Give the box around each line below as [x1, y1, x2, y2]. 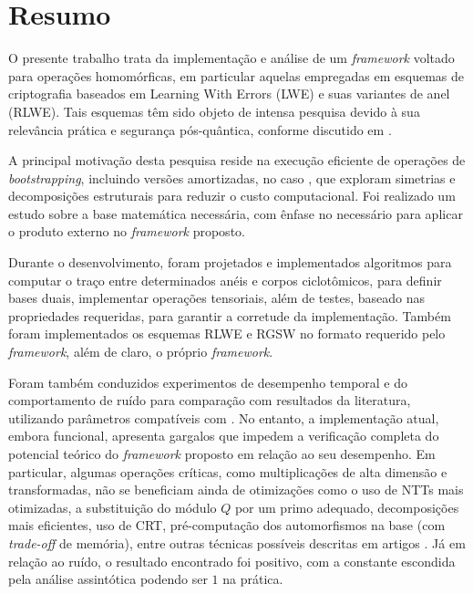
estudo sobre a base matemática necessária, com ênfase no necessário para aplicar [8, 203, 463, 223]
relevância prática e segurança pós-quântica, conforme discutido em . [8, 120, 392, 139]
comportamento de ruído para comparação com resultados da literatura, [8, 391, 411, 410]
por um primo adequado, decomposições [234, 497, 459, 516]
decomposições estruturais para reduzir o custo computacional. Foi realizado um [8, 186, 456, 205]
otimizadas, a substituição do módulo [8, 497, 217, 516]
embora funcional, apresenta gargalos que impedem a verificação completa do [8, 426, 439, 445]
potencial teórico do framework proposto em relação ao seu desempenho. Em [8, 444, 436, 463]
